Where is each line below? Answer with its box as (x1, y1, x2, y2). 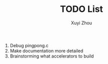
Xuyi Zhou (70, 20, 92, 26)
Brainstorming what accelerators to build (9, 53, 94, 59)
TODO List (59, 3, 103, 15)
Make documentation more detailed (9, 48, 83, 54)
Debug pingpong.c (9, 42, 49, 48)
